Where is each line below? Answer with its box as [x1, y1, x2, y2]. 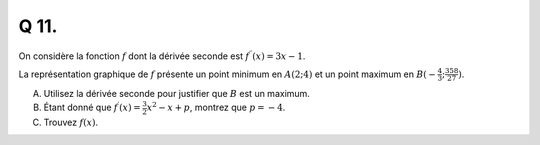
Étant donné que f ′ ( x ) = [43, 100, 141, 114]
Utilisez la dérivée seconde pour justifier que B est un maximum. [43, 87, 310, 99]
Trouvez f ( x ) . [43, 116, 99, 128]
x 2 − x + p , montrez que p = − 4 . [146, 100, 286, 114]
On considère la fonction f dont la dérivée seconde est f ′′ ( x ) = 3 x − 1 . [18, 48, 306, 62]
